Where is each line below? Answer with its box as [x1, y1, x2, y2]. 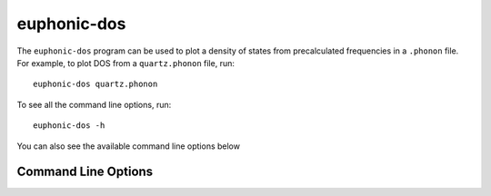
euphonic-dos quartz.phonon [33, 79, 158, 90]
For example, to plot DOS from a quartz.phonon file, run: [16, 57, 235, 68]
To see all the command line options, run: [16, 99, 172, 110]
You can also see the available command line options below [16, 141, 241, 152]
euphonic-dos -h [33, 121, 105, 131]
